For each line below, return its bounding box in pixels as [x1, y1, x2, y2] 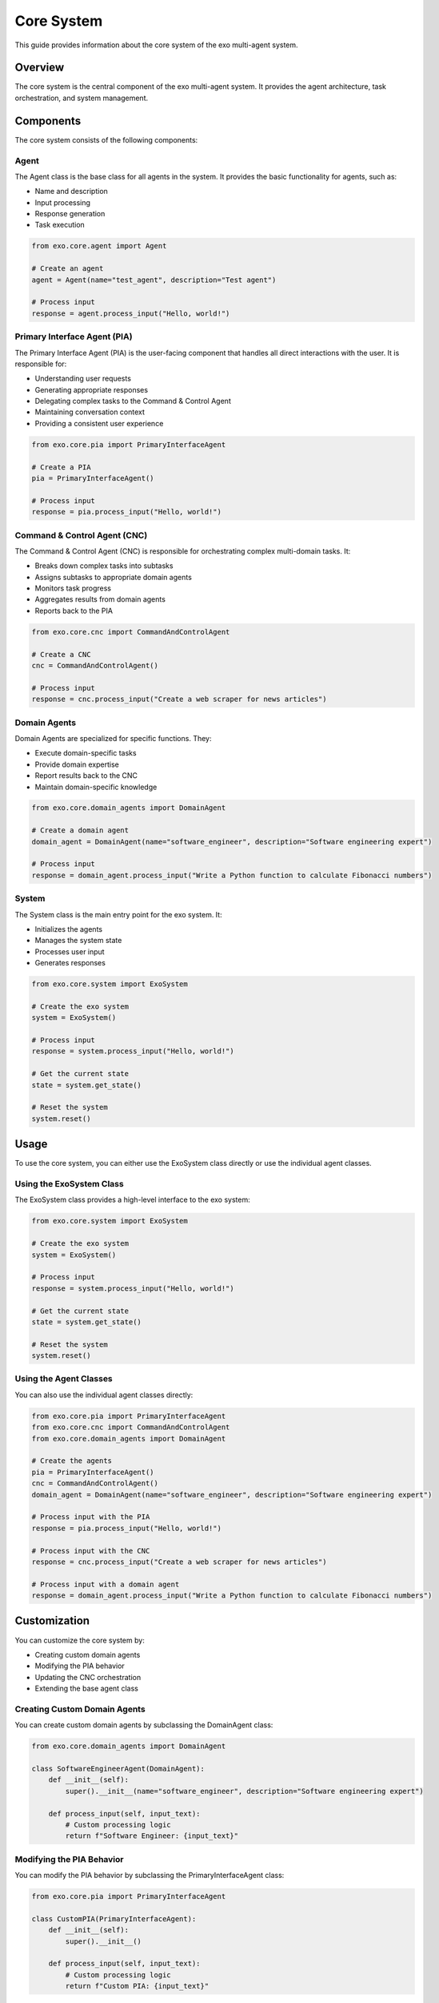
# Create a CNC [31, 650, 91, 659]
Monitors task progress [34, 583, 112, 593]
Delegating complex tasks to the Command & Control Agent [34, 397, 231, 406]
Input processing [34, 197, 91, 208]
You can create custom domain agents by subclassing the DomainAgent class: [14, 1720, 273, 1730]
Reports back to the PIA [34, 606, 114, 615]
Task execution [34, 220, 86, 230]
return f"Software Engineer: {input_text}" [65, 1832, 239, 1840]
